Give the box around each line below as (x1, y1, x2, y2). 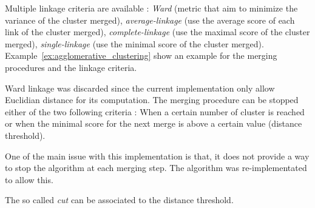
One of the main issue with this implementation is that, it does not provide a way (5, 149, 310, 162)
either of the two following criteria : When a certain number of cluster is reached (5, 105, 305, 118)
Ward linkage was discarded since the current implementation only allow (5, 81, 275, 94)
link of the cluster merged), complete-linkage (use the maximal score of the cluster (5, 25, 310, 38)
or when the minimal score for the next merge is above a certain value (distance (5, 117, 302, 130)
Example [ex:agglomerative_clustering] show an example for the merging (5, 49, 277, 62)
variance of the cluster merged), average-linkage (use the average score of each (5, 13, 295, 26)
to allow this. (5, 173, 53, 186)
